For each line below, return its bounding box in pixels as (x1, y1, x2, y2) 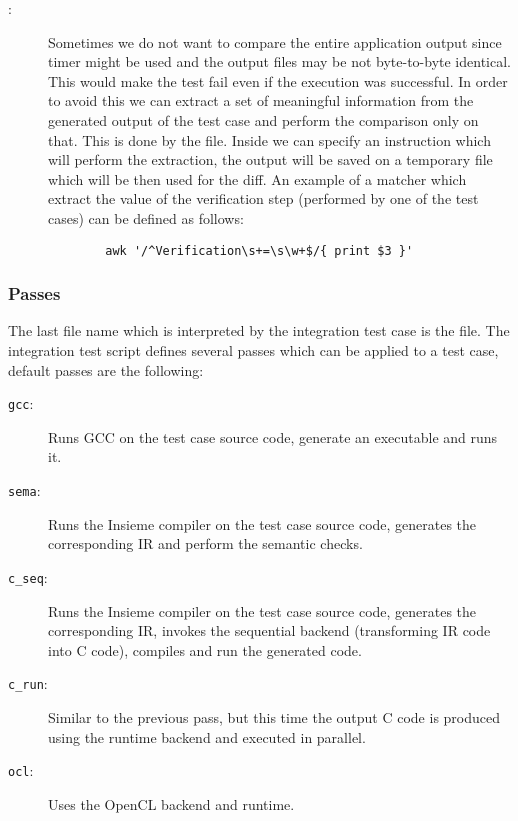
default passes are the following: (8, 359, 204, 380)
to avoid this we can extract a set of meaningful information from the (48, 90, 474, 111)
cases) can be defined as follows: (48, 207, 244, 228)
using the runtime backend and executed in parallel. (48, 726, 366, 747)
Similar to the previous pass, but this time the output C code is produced (48, 706, 501, 727)
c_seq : (8, 566, 48, 587)
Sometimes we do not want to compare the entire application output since (48, 31, 502, 52)
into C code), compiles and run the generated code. (48, 639, 362, 660)
